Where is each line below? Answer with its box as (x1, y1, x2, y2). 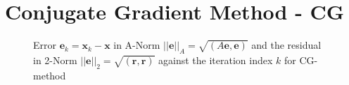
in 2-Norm (33, 52, 77, 67)
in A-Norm (113, 38, 160, 52)
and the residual (251, 38, 322, 52)
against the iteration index (158, 52, 273, 67)
